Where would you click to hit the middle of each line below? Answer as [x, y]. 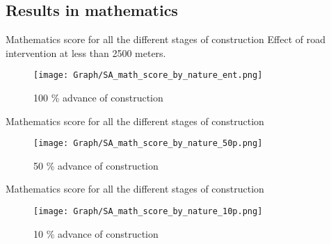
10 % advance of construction [96, 233]
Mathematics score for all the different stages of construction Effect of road [166, 39]
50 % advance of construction [96, 165]
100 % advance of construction [98, 98]
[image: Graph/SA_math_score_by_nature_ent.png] [148, 75]
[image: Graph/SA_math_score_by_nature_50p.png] [148, 144]
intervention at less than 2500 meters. [86, 52]
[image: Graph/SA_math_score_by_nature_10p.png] [148, 212]
